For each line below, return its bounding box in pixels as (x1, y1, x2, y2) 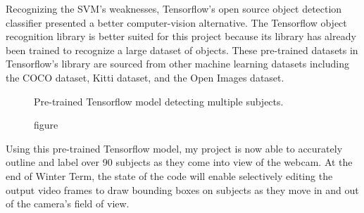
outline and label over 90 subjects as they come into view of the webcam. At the (6, 155, 353, 169)
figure (34, 117, 58, 132)
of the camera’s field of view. (6, 196, 130, 211)
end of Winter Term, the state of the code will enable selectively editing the (6, 168, 333, 183)
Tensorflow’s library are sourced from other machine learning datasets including (6, 56, 349, 71)
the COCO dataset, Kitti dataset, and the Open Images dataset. (6, 70, 284, 84)
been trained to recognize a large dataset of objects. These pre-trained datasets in (6, 42, 358, 57)
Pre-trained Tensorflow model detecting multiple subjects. (34, 93, 284, 108)
